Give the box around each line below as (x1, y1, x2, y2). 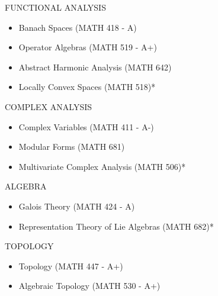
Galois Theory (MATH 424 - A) (18, 200, 135, 212)
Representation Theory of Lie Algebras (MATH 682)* (18, 220, 214, 232)
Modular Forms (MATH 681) (18, 140, 125, 153)
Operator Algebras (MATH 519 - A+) (18, 41, 157, 53)
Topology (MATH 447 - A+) (18, 259, 123, 272)
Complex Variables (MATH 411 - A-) (18, 120, 154, 133)
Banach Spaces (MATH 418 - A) (18, 21, 137, 33)
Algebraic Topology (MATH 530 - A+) (18, 279, 161, 292)
